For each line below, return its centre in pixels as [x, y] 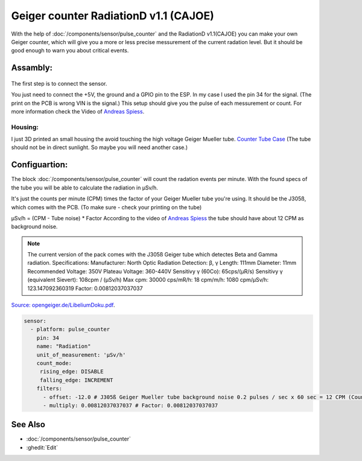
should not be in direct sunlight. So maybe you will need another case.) [100, 147]
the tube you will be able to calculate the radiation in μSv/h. [84, 188]
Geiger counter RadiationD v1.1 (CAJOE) [113, 16]
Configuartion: [40, 165]
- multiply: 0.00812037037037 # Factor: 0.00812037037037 [131, 405]
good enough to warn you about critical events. [70, 51]
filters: [49, 389]
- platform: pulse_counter [70, 329]
